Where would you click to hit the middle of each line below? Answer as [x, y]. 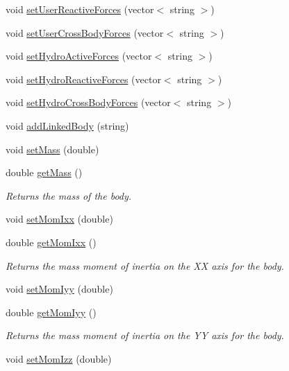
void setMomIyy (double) [59, 289]
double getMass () [44, 172]
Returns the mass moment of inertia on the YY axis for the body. [145, 335]
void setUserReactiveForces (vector [80, 9]
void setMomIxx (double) [59, 219]
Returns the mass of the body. [69, 195]
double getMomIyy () [51, 312]
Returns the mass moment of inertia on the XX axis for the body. [145, 265]
